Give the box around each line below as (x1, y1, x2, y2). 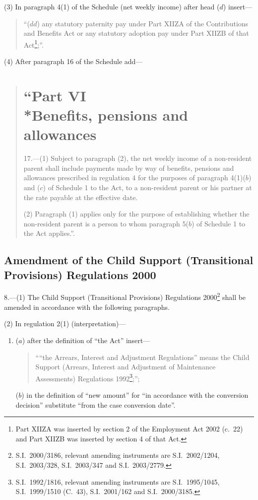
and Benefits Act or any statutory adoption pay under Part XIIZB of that (23, 28, 249, 38)
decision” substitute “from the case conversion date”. (15, 399, 176, 410)
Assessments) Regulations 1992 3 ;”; (35, 371, 140, 383)
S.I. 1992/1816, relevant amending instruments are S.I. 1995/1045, (15, 476, 220, 487)
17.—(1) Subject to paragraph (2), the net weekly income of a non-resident (23, 153, 252, 163)
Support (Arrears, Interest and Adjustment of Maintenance (35, 361, 216, 372)
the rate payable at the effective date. (23, 192, 138, 202)
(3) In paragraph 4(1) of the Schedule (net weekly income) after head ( (4, 1, 220, 11)
